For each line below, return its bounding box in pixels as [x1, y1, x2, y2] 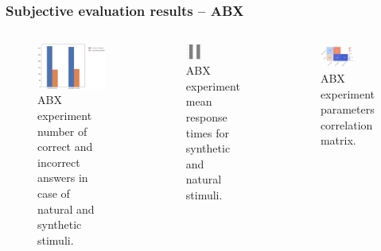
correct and [37, 138, 93, 155]
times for [185, 124, 229, 141]
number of [37, 122, 87, 139]
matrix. [320, 132, 356, 149]
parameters [320, 101, 375, 118]
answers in [37, 169, 88, 186]
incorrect [37, 153, 80, 170]
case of [37, 185, 70, 202]
